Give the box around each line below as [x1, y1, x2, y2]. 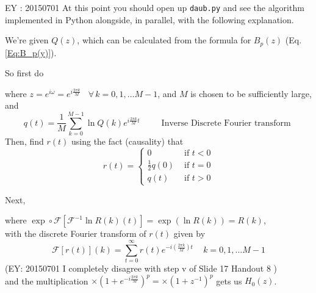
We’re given [5, 34, 49, 46]
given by [173, 227, 206, 240]
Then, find [5, 135, 44, 148]
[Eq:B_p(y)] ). [5, 46, 57, 59]
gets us [216, 274, 242, 287]
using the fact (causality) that [71, 135, 184, 148]
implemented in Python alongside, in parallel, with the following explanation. [5, 13, 294, 26]
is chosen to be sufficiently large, [190, 87, 312, 99]
